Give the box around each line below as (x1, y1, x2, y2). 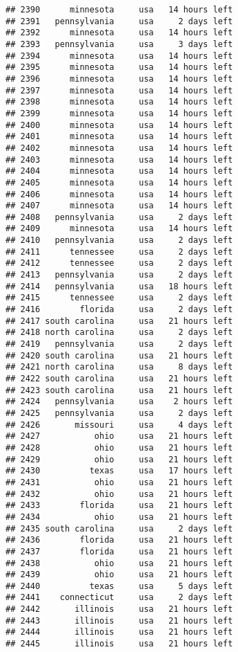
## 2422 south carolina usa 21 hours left (6, 374, 233, 383)
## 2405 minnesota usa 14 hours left (6, 177, 233, 188)
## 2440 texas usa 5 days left (6, 581, 233, 591)
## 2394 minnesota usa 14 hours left (6, 51, 233, 61)
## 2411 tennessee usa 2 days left (6, 246, 233, 257)
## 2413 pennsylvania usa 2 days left (6, 270, 233, 280)
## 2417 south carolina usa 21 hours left (6, 316, 233, 326)
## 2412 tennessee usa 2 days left (6, 258, 233, 269)
